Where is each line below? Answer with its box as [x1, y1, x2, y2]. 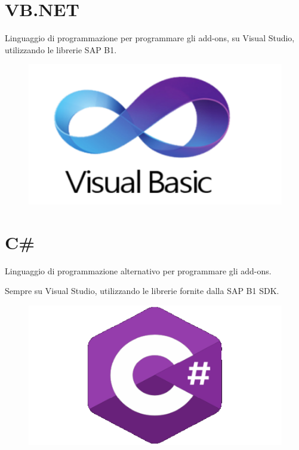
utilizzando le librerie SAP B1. [5, 43, 117, 56]
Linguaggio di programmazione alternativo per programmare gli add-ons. [5, 264, 272, 277]
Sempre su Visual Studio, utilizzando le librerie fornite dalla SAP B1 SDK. [5, 284, 279, 297]
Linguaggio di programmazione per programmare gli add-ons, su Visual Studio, [5, 32, 295, 44]
